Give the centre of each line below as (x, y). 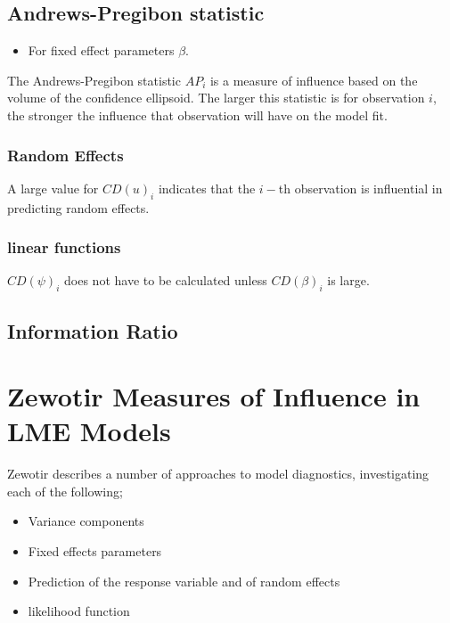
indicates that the (207, 188)
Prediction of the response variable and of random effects (184, 581)
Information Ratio (93, 330)
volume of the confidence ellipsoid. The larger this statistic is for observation (216, 98)
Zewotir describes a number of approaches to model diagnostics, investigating (218, 474)
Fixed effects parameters (95, 551)
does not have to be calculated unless (166, 280)
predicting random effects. (78, 207)
